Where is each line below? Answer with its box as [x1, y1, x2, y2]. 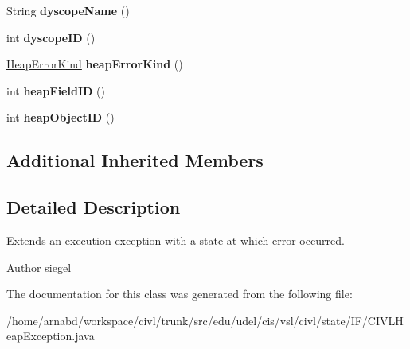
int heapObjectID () [6, 109, 115, 126]
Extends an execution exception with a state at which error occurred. [6, 231, 345, 248]
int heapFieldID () [6, 82, 105, 99]
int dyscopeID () [6, 29, 96, 45]
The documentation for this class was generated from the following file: [6, 285, 353, 302]
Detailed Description [6, 195, 181, 219]
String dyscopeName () [6, 2, 130, 18]
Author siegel [6, 258, 72, 275]
